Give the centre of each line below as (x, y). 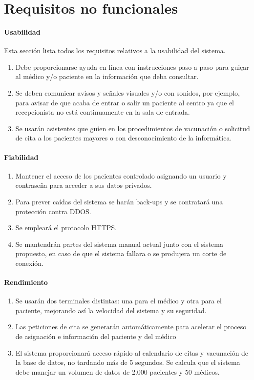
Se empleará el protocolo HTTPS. (66, 228)
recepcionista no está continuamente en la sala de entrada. (103, 112)
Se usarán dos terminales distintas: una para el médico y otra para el (118, 301)
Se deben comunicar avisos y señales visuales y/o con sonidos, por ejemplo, (127, 92)
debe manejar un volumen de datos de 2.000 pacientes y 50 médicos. (117, 371)
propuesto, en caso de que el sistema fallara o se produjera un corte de (121, 253)
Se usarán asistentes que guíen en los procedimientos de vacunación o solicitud (133, 128)
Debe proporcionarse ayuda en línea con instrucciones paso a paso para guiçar (132, 67)
